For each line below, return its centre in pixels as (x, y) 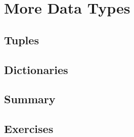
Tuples (21, 40)
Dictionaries (36, 69)
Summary (30, 99)
